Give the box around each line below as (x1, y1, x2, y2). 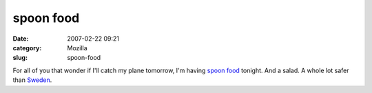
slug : (12, 54, 28, 62)
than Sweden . (12, 76, 52, 84)
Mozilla (67, 43, 87, 52)
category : (12, 43, 42, 52)
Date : (12, 34, 29, 43)
